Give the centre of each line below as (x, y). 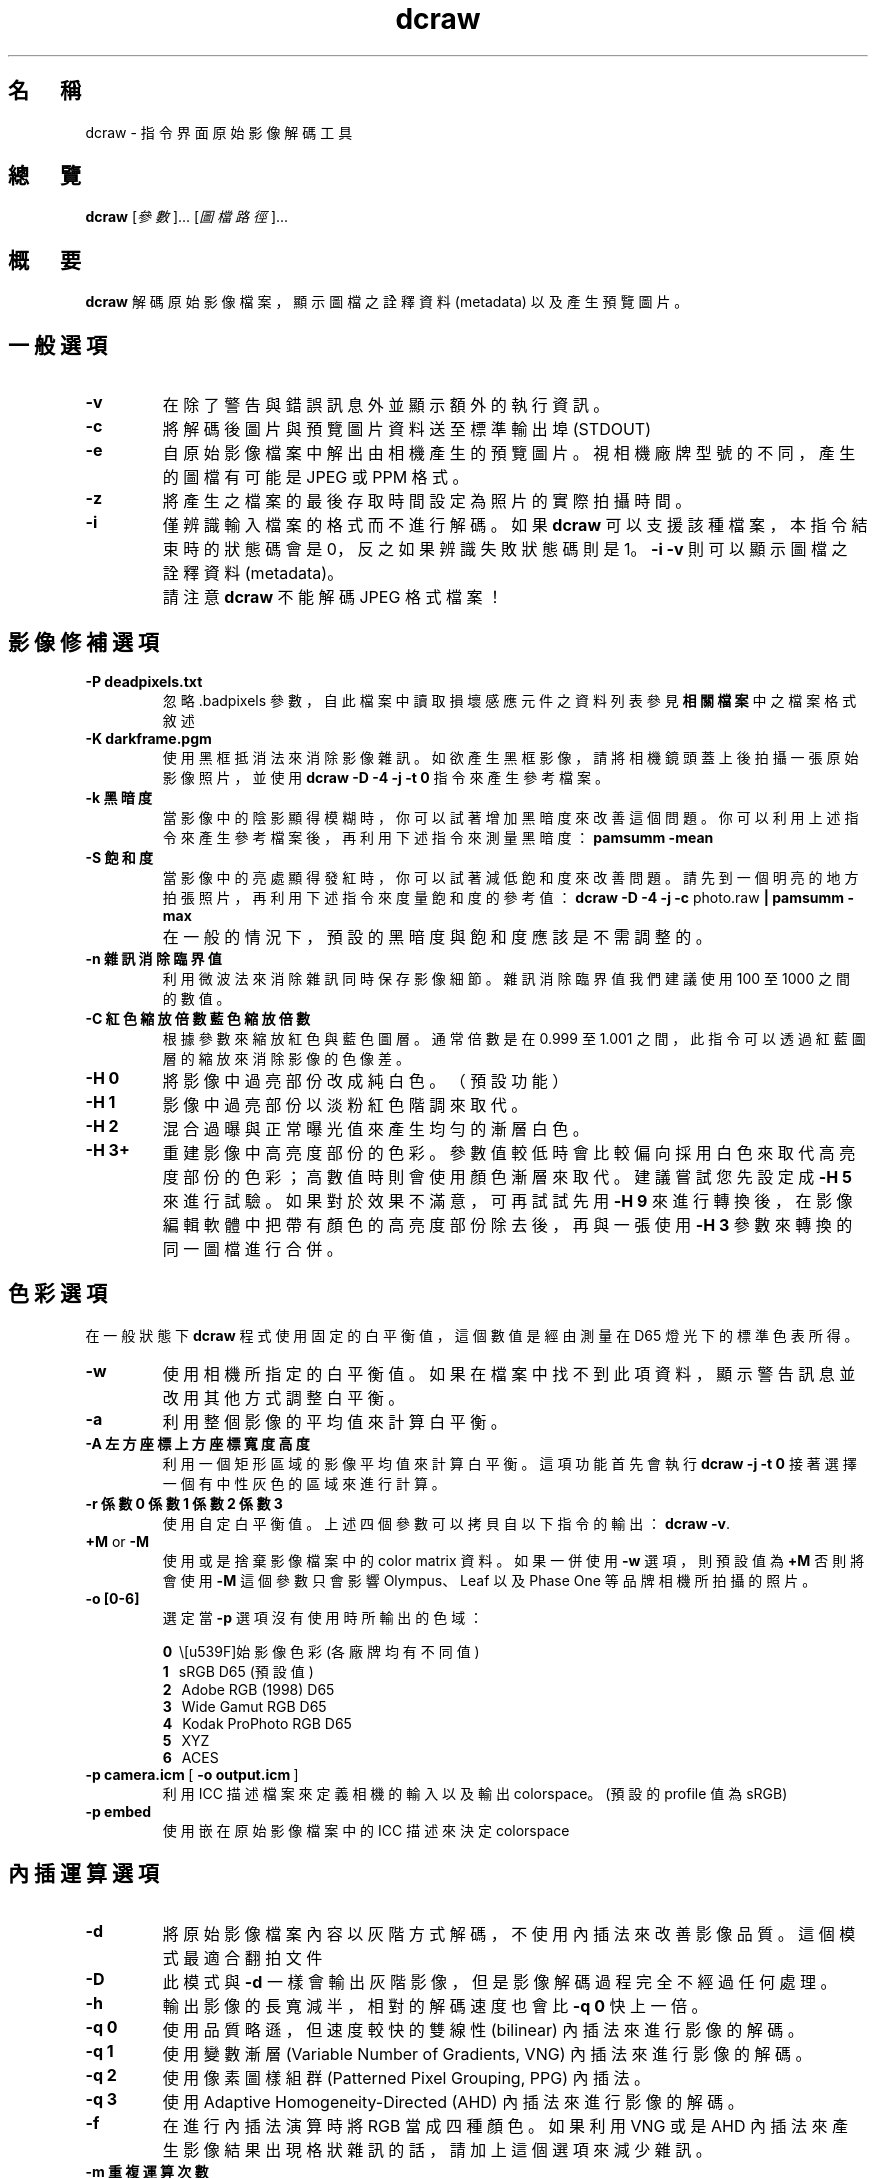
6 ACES (190, 1757)
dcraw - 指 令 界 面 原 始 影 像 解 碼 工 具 (219, 132)
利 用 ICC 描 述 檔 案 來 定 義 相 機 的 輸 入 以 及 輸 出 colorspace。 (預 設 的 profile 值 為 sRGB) (475, 1793)
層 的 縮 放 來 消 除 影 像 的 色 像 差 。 (286, 1058)
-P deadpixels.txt (144, 681)
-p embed (118, 1811)
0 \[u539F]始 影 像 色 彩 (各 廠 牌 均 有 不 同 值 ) (321, 1651)
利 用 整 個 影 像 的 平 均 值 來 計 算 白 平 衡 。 (334, 1421)
